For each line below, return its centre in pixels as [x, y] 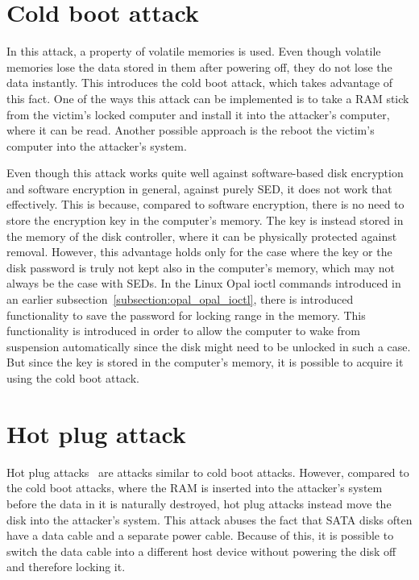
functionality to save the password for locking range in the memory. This [186, 315]
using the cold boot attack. [73, 378]
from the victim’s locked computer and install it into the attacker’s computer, [198, 114]
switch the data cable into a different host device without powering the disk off [201, 551]
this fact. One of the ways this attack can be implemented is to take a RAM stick [208, 98]
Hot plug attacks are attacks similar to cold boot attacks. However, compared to [208, 472]
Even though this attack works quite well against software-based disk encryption [205, 173]
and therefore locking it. [66, 567]
